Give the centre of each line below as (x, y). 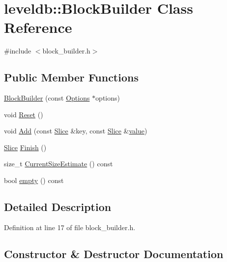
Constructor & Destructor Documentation (114, 253)
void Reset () (24, 114)
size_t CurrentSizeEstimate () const (58, 164)
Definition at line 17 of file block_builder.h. (70, 227)
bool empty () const (34, 180)
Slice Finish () (25, 147)
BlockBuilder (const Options (47, 98)
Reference (38, 27)
